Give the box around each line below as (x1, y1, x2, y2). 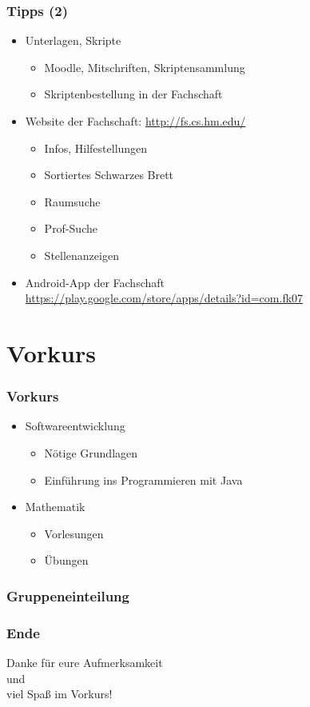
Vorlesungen (44, 525, 104, 541)
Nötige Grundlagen (44, 444, 138, 461)
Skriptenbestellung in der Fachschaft (44, 86, 223, 102)
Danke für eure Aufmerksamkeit (6, 653, 163, 670)
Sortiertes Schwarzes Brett (44, 166, 174, 183)
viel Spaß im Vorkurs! (6, 685, 113, 702)
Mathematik (25, 498, 85, 515)
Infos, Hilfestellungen (44, 139, 148, 156)
